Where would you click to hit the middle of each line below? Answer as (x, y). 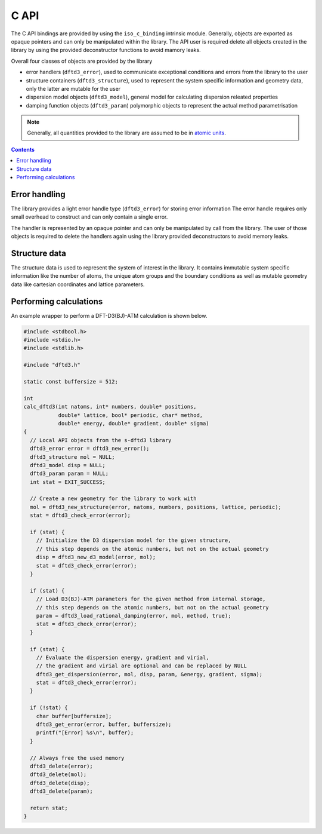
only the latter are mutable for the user (73, 88)
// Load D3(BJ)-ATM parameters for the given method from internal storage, (151, 599)
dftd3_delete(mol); (58, 775)
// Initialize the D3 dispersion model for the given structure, (134, 540)
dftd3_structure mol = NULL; (73, 457)
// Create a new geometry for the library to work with (113, 499)
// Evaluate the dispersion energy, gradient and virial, (123, 657)
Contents (23, 149)
